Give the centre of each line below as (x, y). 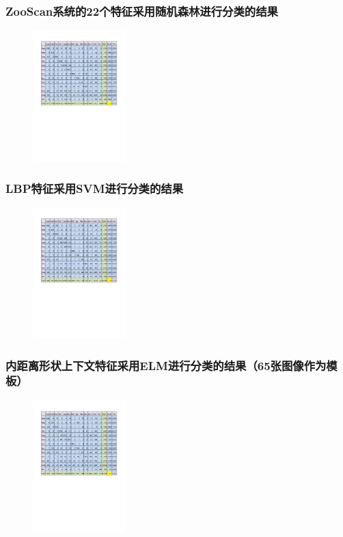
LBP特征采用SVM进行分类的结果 (95, 188)
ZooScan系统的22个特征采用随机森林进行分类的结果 (142, 11)
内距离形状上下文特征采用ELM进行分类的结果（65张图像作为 (166, 365)
